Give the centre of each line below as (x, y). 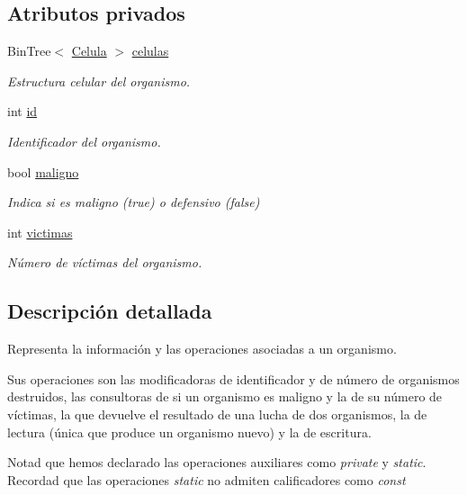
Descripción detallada (110, 311)
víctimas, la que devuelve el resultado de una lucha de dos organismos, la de (217, 414)
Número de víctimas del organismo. (105, 262)
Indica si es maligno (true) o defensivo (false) (134, 202)
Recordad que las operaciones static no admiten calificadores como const (207, 479)
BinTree (29, 51)
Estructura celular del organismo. (99, 81)
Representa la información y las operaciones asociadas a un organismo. (202, 349)
